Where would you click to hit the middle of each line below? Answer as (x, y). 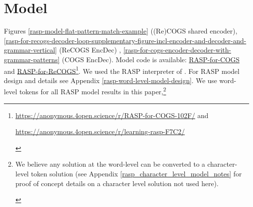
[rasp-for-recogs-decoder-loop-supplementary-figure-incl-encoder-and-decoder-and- (125, 40)
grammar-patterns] (32, 59)
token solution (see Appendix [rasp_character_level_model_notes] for (136, 173)
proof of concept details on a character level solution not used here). (117, 183)
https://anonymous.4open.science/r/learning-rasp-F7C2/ (100, 131)
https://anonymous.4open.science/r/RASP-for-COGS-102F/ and (112, 115)
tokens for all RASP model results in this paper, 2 (93, 91)
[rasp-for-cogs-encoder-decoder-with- (177, 50)
